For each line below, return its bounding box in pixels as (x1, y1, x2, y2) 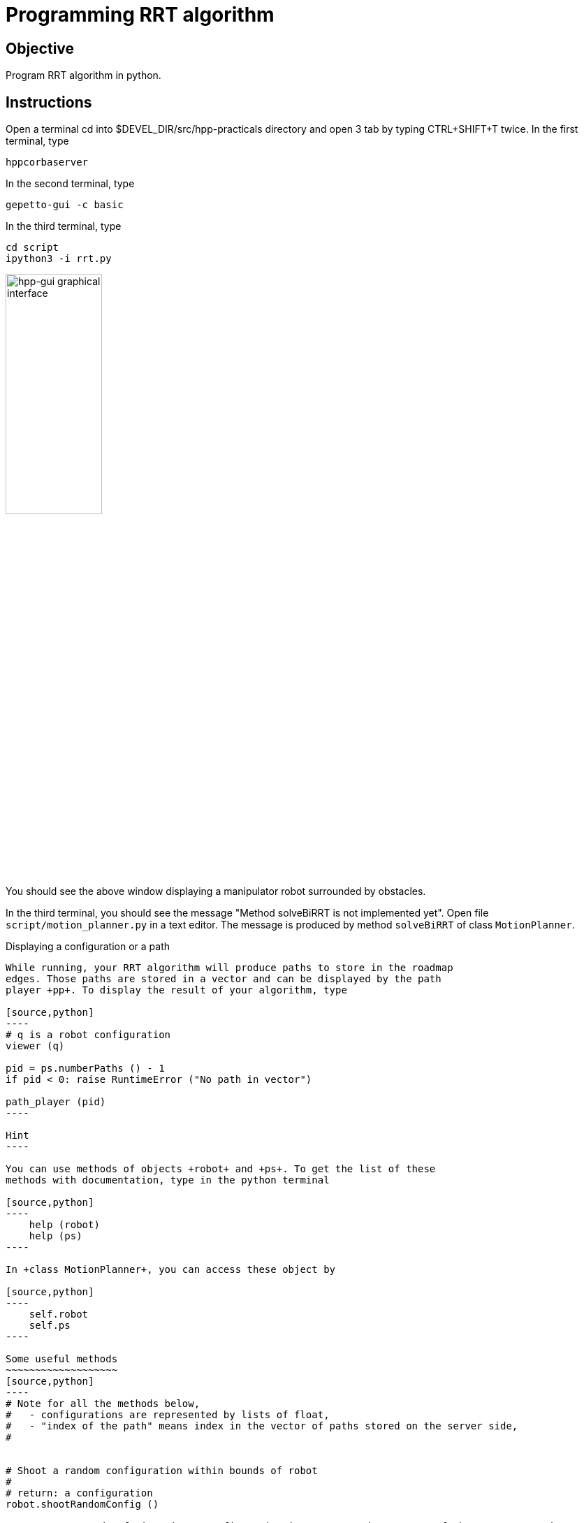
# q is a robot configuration (6, 1028, 171, 1040)
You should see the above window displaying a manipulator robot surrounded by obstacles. (6, 884, 426, 897)
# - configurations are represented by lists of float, (6, 1408, 330, 1420)
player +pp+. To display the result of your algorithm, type (6, 984, 347, 996)
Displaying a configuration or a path (6, 940, 170, 952)
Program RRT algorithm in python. (6, 69, 161, 82)
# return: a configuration (6, 1487, 153, 1499)
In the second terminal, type (6, 177, 135, 190)
